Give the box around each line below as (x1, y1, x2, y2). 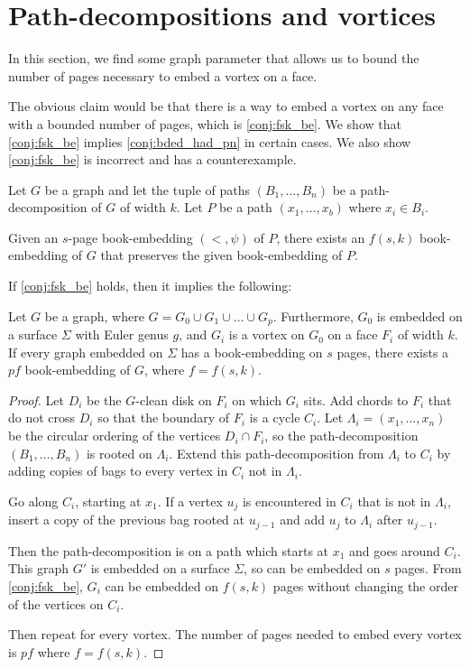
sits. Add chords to (303, 390, 409, 409)
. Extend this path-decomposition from (169, 443, 384, 462)
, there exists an (276, 227, 365, 246)
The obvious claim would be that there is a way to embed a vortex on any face (8, 97, 444, 116)
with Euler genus (75, 325, 169, 344)
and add (280, 510, 325, 529)
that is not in (357, 491, 431, 510)
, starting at (75, 491, 142, 510)
